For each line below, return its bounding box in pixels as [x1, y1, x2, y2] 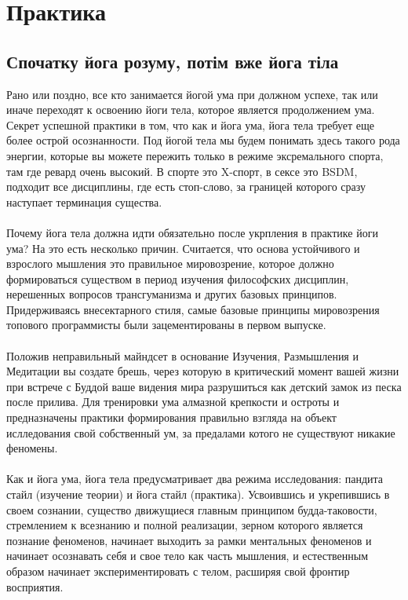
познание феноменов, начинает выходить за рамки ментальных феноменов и [6, 532, 372, 548]
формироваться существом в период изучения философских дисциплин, [6, 270, 349, 287]
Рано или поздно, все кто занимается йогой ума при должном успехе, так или [6, 86, 378, 102]
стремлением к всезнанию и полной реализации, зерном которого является [6, 517, 363, 533]
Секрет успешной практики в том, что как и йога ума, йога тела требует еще [6, 116, 375, 133]
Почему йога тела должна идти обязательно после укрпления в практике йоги [6, 224, 378, 240]
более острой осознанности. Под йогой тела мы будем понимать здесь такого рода [6, 132, 400, 148]
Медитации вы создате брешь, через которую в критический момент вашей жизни [6, 363, 399, 379]
